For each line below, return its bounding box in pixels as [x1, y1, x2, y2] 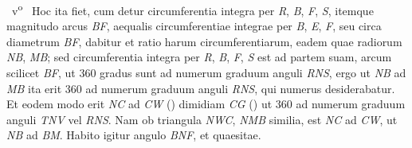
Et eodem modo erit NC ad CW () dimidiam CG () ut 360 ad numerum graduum [6, 95, 406, 112]
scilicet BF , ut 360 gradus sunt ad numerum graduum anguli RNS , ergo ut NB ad [6, 64, 406, 81]
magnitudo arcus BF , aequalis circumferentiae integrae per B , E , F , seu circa [6, 18, 382, 34]
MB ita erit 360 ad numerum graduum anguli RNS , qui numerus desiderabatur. [6, 80, 395, 96]
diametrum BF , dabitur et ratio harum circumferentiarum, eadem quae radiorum [6, 33, 402, 49]
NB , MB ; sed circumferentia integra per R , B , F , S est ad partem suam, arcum [6, 49, 392, 65]
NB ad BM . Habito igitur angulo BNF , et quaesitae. [6, 127, 261, 143]
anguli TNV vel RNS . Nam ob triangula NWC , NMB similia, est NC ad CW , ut [6, 111, 398, 127]
